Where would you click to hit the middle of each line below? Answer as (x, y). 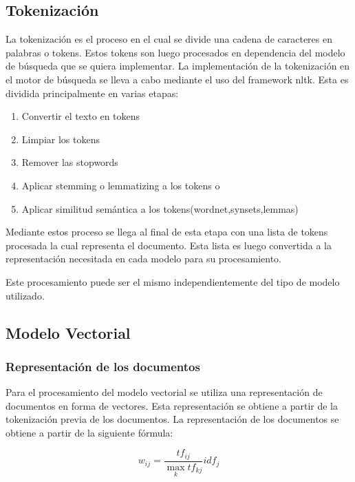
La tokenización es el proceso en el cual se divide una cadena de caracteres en (169, 39)
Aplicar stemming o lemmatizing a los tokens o (121, 185)
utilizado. (25, 295)
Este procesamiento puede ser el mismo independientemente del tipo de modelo (173, 281)
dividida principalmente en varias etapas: (92, 93)
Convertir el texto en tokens (81, 116)
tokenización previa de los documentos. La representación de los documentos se (172, 419)
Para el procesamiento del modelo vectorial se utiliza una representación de (164, 392)
